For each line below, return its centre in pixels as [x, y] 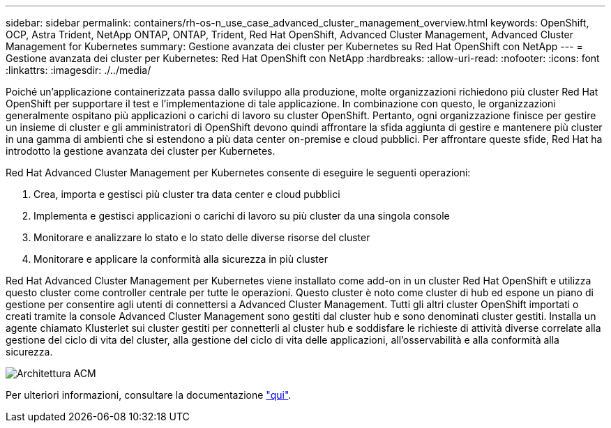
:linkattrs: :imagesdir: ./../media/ [78, 70]
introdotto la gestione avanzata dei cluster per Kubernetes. [141, 151]
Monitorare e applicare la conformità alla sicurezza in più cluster [181, 259]
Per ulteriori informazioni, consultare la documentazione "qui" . [149, 395]
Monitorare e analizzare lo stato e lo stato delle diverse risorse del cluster [202, 237]
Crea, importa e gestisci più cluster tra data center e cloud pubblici [187, 194]
